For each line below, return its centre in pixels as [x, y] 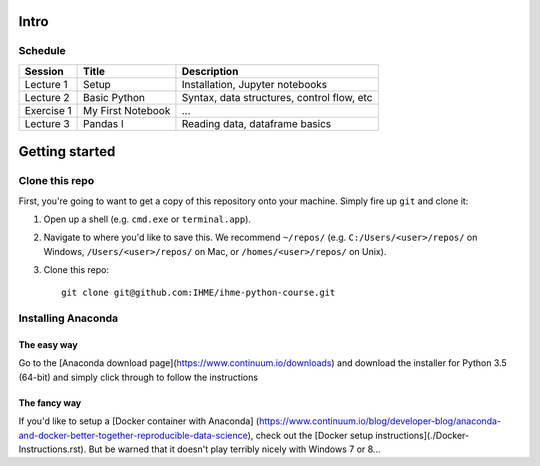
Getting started [67, 151]
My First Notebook [127, 110]
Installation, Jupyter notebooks [254, 84]
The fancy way [50, 402]
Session [44, 71]
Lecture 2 [47, 97]
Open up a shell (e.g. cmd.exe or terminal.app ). [147, 219]
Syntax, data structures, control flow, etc [277, 97]
